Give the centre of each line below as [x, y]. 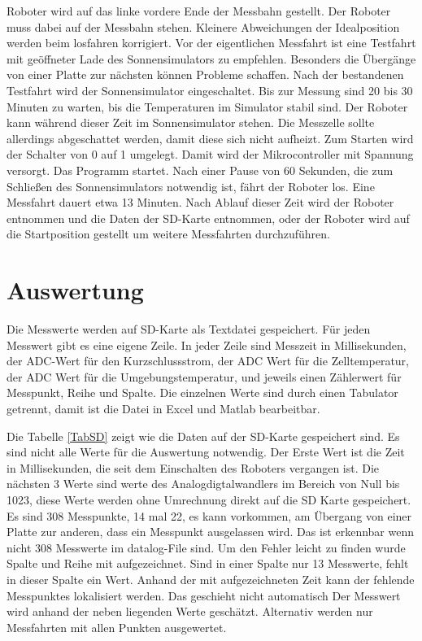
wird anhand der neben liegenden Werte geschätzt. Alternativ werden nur [190, 611]
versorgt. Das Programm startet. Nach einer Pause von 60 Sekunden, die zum [200, 170]
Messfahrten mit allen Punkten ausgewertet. [117, 627]
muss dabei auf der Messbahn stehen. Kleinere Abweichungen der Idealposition [203, 26]
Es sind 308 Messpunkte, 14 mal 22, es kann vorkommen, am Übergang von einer [209, 515]
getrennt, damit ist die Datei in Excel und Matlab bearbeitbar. [163, 408]
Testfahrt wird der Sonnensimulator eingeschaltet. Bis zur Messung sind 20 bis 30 [210, 90]
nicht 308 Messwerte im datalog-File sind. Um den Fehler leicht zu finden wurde [206, 547]
